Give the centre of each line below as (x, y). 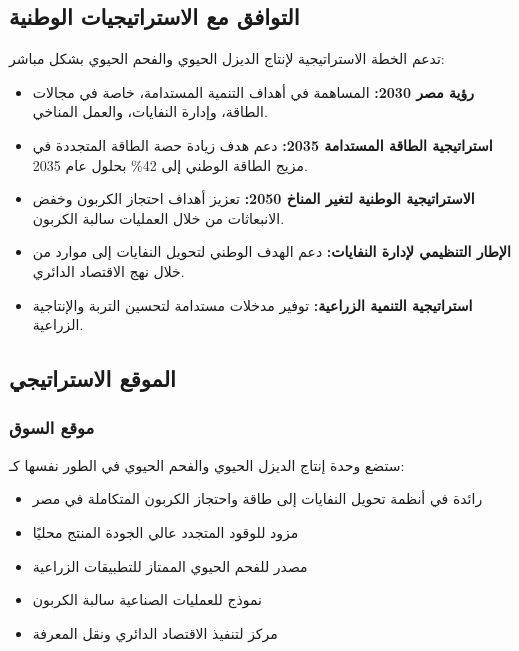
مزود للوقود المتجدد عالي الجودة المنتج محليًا (165, 531)
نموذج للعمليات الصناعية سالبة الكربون (147, 599)
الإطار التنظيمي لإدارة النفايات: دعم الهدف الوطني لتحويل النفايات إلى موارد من (271, 251)
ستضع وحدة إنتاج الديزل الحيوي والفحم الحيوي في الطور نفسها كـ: (207, 464)
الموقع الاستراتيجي (92, 378)
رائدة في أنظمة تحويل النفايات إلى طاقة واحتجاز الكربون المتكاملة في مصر (257, 498)
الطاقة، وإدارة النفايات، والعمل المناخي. (150, 111)
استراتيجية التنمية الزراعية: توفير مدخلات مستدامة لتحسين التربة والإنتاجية (252, 304)
